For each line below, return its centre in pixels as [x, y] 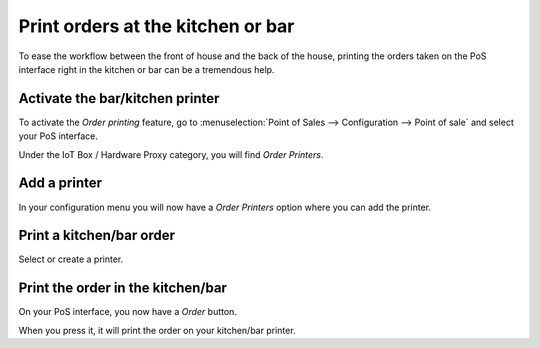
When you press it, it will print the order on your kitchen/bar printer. [157, 330]
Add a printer [60, 183]
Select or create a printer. [71, 259]
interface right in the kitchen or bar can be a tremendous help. [146, 69]
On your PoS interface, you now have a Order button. [127, 312]
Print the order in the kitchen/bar [122, 288]
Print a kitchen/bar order [96, 235]
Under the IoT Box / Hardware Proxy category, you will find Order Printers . [171, 154]
